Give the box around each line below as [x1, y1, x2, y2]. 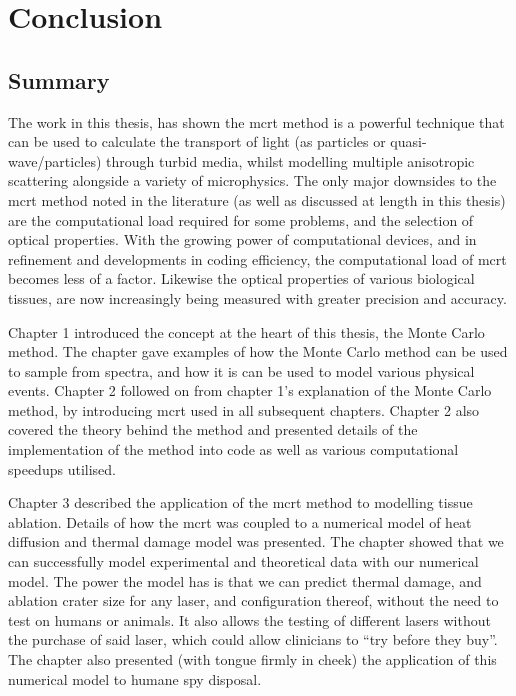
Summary [8, 64, 110, 95]
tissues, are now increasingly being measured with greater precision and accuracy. [8, 287, 507, 308]
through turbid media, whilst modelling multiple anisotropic [106, 150, 475, 171]
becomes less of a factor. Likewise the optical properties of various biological [8, 268, 475, 289]
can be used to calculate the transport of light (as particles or [8, 131, 386, 152]
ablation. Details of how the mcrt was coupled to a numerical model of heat [8, 511, 472, 532]
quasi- [390, 131, 427, 152]
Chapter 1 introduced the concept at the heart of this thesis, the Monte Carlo [8, 321, 485, 342]
